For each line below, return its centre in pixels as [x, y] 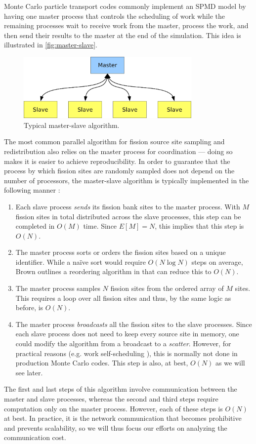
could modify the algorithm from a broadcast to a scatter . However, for [123, 343]
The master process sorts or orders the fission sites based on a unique [121, 252]
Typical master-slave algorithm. [72, 125]
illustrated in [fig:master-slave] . [51, 45]
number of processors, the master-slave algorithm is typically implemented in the [127, 180]
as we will [230, 363]
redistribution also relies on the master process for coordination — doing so [118, 151]
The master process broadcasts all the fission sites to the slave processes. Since [134, 324]
